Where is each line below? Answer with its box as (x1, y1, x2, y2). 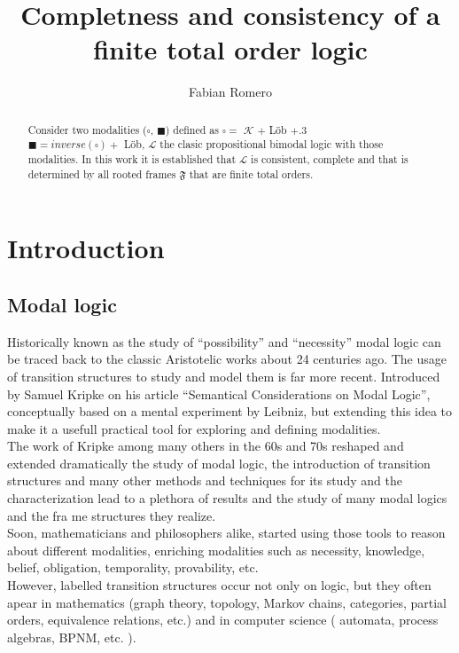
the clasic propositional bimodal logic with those (159, 137, 384, 152)
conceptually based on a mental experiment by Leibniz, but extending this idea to (7, 402, 453, 421)
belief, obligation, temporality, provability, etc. (7, 558, 259, 577)
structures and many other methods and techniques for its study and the (7, 471, 402, 490)
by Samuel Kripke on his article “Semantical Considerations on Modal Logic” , (7, 384, 431, 403)
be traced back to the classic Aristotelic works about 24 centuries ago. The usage (7, 350, 447, 368)
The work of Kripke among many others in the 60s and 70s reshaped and (7, 437, 404, 455)
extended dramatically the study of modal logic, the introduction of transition (7, 453, 431, 472)
